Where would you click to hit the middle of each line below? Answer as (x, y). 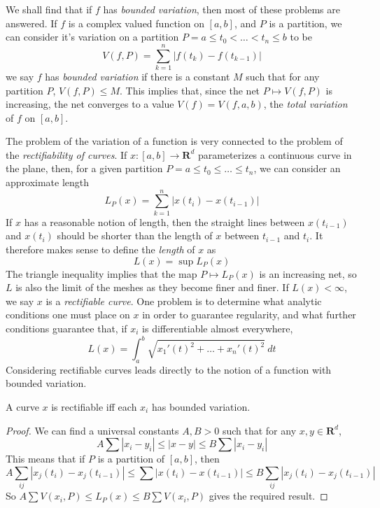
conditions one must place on (68, 315)
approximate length (48, 182)
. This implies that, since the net (190, 90)
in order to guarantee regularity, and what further (249, 315)
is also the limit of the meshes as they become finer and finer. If (152, 287)
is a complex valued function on (136, 23)
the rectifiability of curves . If (66, 154)
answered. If (31, 23)
